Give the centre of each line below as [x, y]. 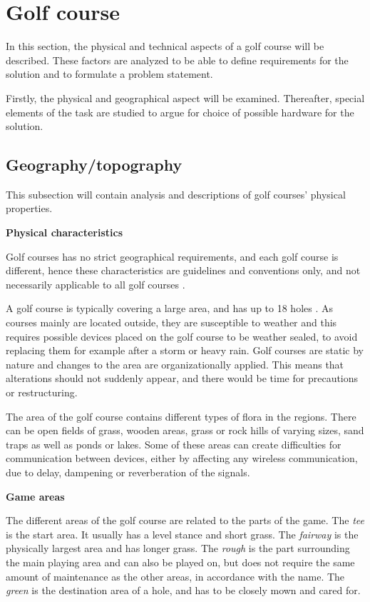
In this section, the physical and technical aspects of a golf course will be [165, 46]
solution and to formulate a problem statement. [109, 74]
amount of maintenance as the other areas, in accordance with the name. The [175, 576]
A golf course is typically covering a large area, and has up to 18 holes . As [170, 308]
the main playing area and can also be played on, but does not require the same [180, 562]
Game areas [35, 496]
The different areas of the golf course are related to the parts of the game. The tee [185, 520]
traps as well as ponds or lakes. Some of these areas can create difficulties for [174, 444]
